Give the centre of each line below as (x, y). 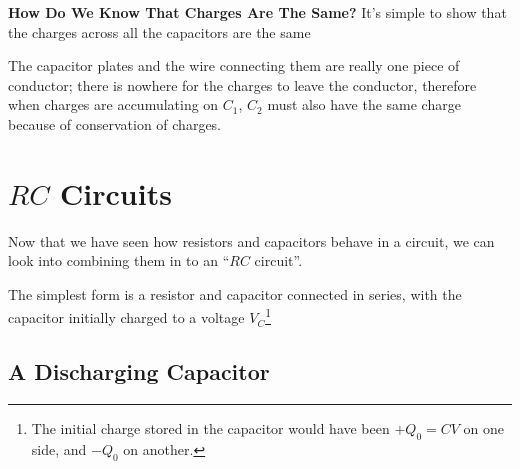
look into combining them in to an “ (119, 260)
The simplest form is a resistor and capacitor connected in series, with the (235, 293)
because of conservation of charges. (115, 123)
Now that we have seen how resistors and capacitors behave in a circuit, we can (251, 240)
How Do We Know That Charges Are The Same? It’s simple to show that (257, 12)
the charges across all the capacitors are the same (159, 31)
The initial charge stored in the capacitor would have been (210, 427)
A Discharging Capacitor (139, 371)
